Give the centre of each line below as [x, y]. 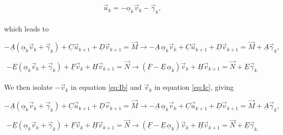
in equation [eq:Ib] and [106, 87]
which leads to [27, 28]
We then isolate [28, 87]
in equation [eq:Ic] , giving [194, 87]
